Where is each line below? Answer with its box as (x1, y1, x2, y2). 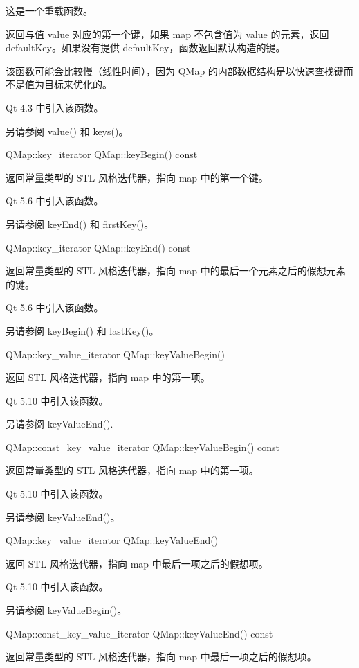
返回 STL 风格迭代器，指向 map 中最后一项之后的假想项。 (6, 556, 268, 570)
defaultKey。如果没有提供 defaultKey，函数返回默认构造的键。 (6, 40, 286, 55)
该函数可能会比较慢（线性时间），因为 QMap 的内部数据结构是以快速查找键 (6, 63, 344, 78)
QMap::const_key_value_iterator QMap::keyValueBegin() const (6, 439, 279, 454)
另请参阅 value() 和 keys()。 (6, 123, 129, 138)
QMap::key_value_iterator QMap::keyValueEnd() (6, 533, 219, 547)
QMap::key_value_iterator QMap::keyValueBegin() (6, 346, 225, 361)
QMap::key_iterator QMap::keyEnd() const (6, 240, 191, 254)
